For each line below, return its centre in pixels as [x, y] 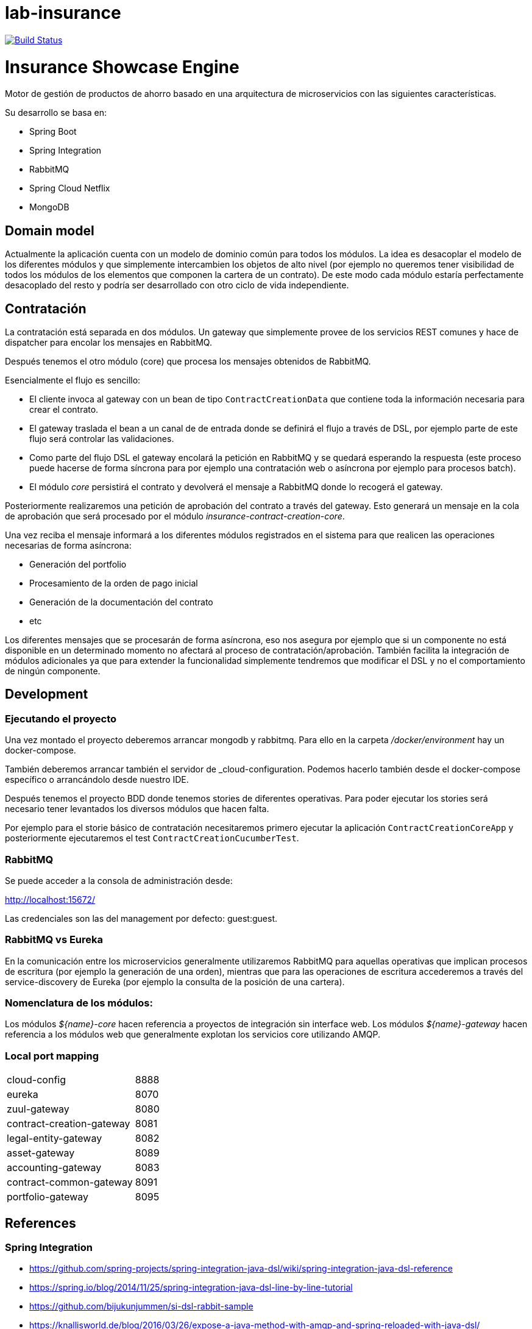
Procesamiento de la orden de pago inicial [114, 583]
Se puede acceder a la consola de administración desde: [119, 880]
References [41, 1223]
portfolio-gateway [48, 1197]
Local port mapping [52, 1056]
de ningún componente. [53, 671]
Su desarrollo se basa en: [56, 113]
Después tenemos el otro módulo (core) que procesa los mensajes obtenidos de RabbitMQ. [188, 361]
